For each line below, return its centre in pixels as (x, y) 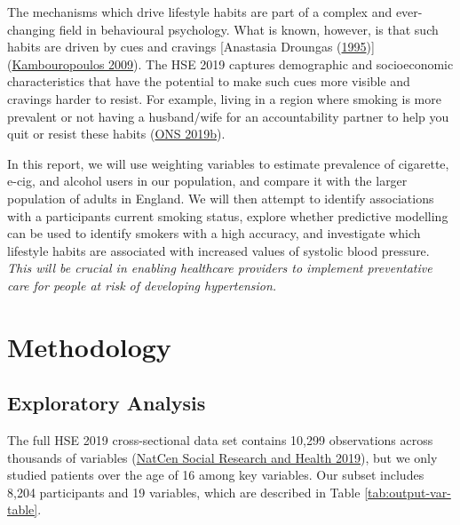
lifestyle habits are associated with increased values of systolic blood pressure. (218, 250)
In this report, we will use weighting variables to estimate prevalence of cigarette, (228, 163)
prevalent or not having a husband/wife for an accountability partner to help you (228, 116)
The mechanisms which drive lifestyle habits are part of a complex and (200, 12)
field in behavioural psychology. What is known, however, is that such (249, 29)
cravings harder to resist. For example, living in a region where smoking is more (224, 98)
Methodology (89, 346)
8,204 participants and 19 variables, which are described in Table (184, 492)
